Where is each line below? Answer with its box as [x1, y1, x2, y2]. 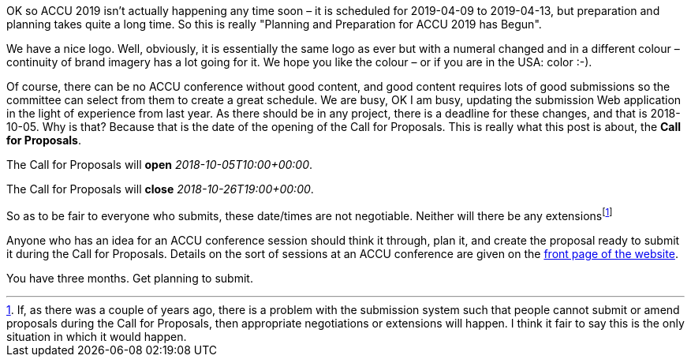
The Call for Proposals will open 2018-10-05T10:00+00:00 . [6, 158, 313, 171]
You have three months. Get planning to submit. [6, 271, 253, 285]
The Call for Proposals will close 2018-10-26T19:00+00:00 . [6, 182, 314, 196]
